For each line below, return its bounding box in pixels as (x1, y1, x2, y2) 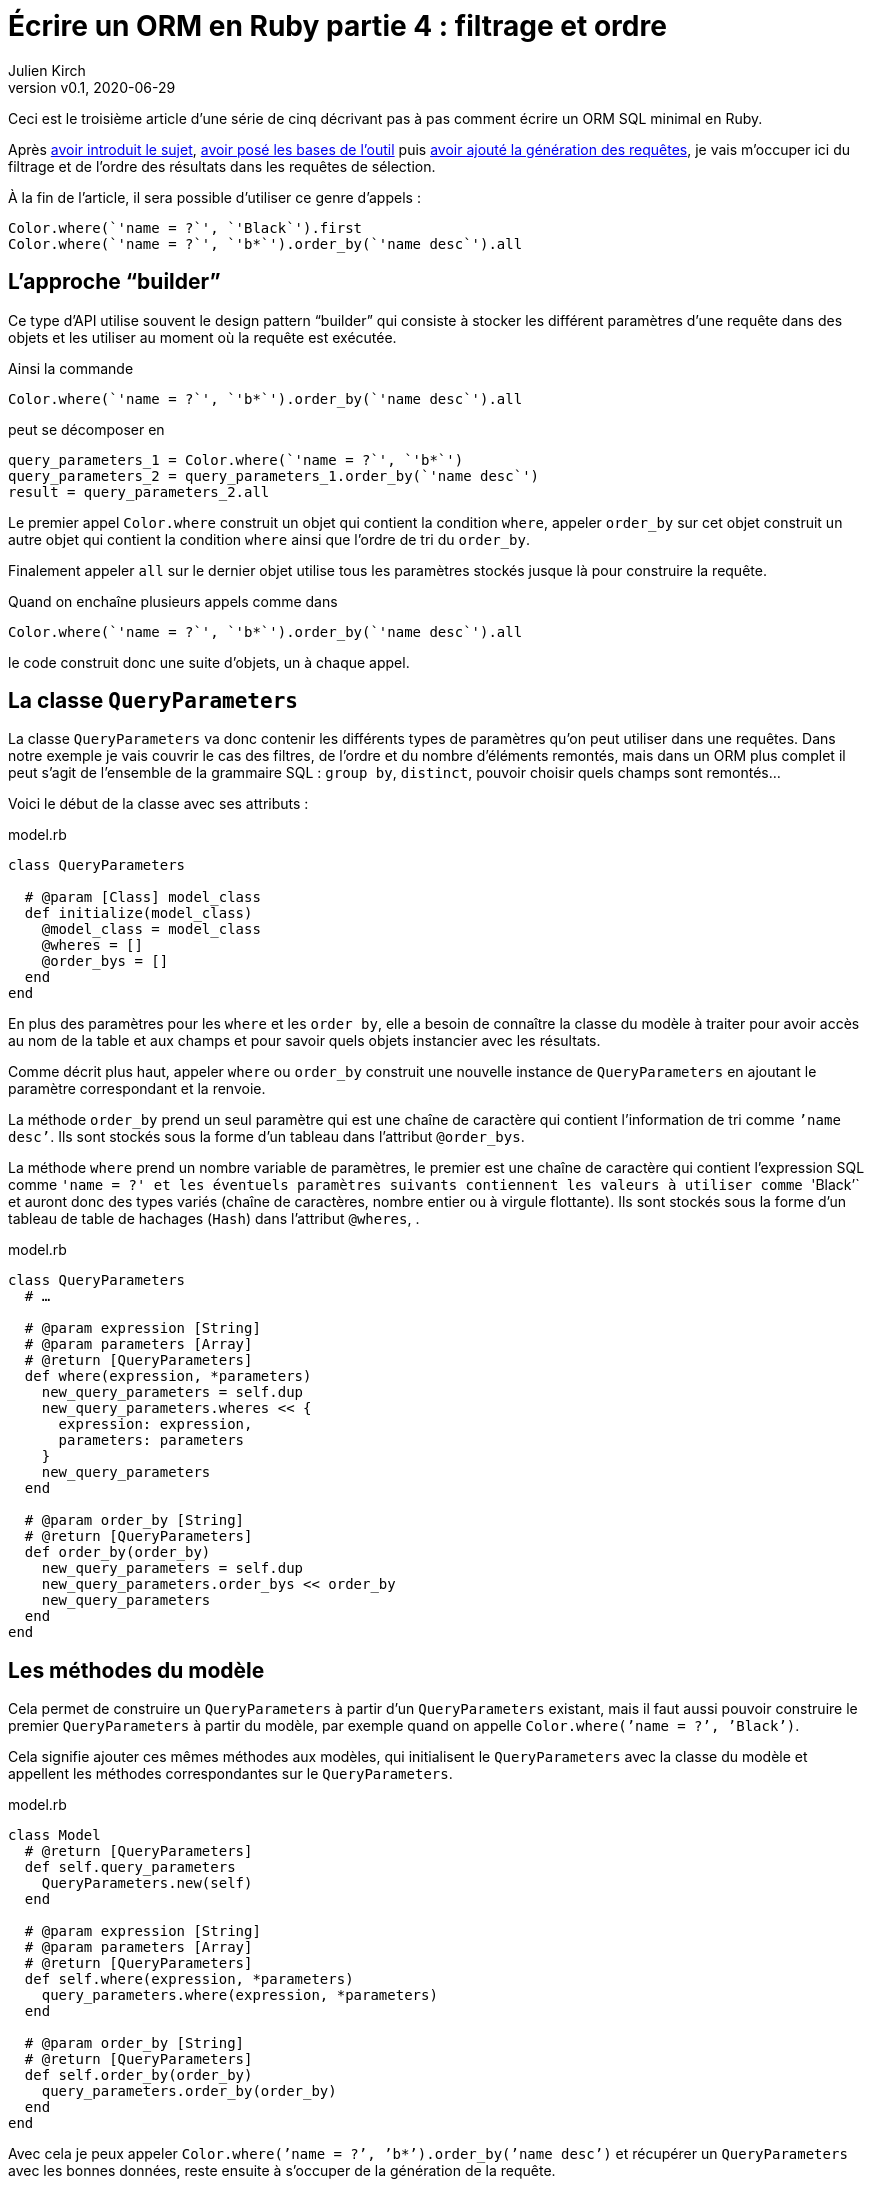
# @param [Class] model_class (24, 889, 261, 906)
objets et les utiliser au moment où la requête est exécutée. (8, 328, 397, 346)
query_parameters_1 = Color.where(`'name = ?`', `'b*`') (8, 451, 464, 468)
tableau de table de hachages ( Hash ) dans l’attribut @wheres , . (8, 1210, 420, 1228)
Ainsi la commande (8, 359, 134, 377)
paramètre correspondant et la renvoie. (8, 1080, 266, 1098)
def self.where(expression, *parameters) (24, 1971, 354, 1988)
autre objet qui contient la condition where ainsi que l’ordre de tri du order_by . (8, 530, 530, 548)
